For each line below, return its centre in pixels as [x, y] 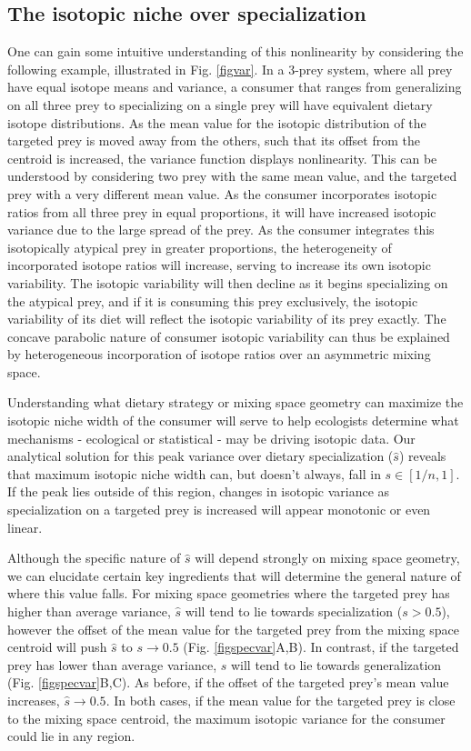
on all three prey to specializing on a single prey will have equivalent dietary [220, 104]
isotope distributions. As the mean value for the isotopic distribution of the [217, 122]
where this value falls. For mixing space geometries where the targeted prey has [229, 593]
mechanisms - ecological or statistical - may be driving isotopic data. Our [211, 438]
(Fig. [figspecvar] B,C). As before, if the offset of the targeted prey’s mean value [228, 682]
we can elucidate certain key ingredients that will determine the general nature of [234, 575]
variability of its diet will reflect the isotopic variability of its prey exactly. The [227, 319]
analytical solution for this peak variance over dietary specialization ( [200, 456]
